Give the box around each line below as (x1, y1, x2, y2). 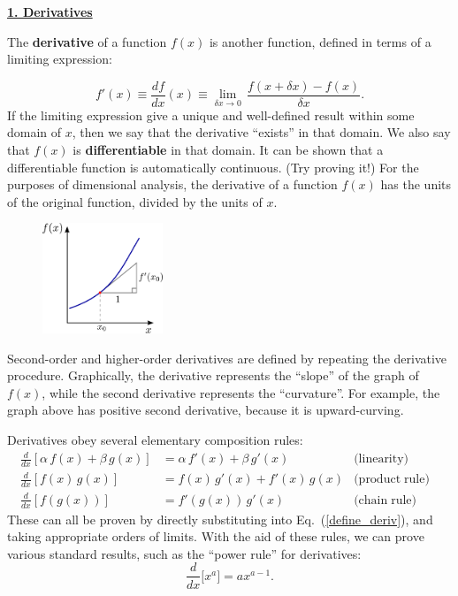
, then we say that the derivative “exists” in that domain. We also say (72, 123, 451, 141)
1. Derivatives (7, 3, 93, 20)
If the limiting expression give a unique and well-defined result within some (7, 105, 415, 124)
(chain (354, 493, 388, 507)
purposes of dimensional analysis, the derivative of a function (7, 175, 338, 194)
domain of (7, 123, 62, 141)
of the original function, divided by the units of (7, 192, 263, 210)
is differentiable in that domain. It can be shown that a (73, 141, 384, 159)
